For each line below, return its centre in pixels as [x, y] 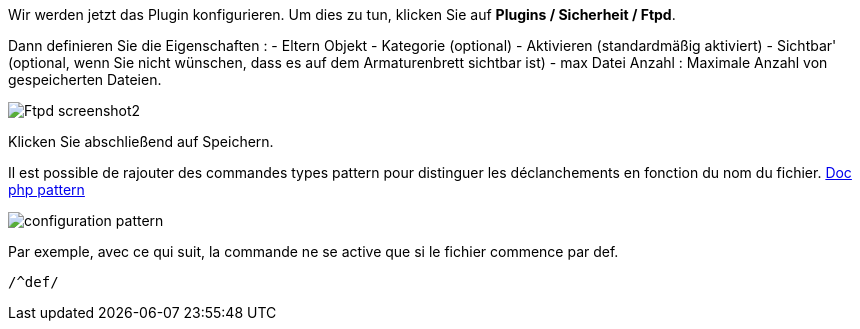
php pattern [46, 189]
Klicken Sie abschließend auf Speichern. [141, 141]
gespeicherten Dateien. [85, 79]
